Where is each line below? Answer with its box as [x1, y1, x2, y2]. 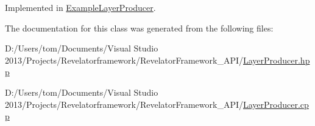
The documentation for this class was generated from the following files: [5, 21, 274, 34]
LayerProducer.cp [243, 98, 309, 110]
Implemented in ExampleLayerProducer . [5, 1, 156, 13]
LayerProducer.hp [243, 53, 310, 66]
